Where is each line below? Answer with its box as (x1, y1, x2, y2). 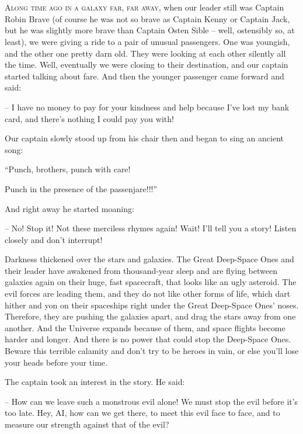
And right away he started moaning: (5, 202, 134, 214)
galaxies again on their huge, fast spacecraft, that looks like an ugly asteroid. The (5, 276, 297, 288)
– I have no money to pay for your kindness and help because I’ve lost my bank (5, 100, 290, 113)
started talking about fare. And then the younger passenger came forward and (5, 70, 284, 82)
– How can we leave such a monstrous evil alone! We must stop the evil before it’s (5, 395, 298, 407)
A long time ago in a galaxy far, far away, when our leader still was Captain (5, 1, 284, 13)
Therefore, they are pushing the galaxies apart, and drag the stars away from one (5, 310, 296, 322)
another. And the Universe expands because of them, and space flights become (5, 321, 285, 334)
